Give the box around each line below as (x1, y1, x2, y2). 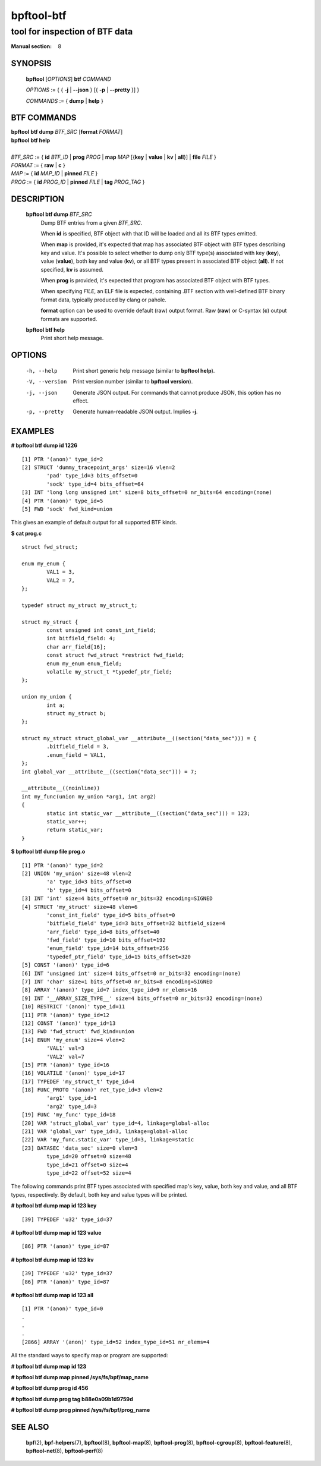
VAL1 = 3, (46, 568, 75, 575)
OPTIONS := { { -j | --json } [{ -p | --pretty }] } (26, 86, 140, 93)
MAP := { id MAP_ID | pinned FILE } (11, 170, 98, 177)
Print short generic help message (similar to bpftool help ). (73, 367, 215, 374)
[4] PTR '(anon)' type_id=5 (21, 497, 103, 504)
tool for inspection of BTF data (11, 26, 133, 37)
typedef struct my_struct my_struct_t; (21, 602, 138, 609)
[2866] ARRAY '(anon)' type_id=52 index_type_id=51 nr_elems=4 (21, 1338, 210, 1345)
